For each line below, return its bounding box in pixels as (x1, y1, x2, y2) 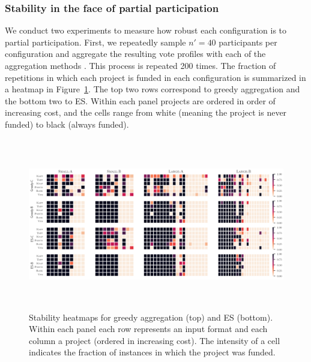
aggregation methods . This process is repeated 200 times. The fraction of (5, 59, 276, 71)
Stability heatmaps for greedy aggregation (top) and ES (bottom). (29, 310, 273, 323)
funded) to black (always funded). (5, 117, 129, 130)
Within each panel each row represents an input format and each (29, 322, 268, 335)
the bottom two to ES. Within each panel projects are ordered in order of (5, 94, 276, 107)
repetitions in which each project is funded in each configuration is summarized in (5, 71, 306, 83)
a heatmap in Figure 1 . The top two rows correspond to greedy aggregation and (5, 83, 300, 95)
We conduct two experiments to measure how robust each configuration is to (5, 24, 287, 37)
